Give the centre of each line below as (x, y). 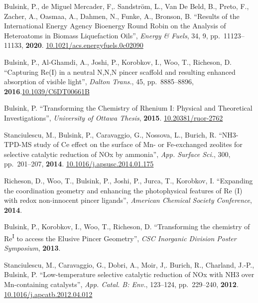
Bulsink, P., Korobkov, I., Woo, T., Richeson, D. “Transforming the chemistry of (127, 227)
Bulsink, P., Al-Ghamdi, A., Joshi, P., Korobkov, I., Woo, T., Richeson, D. (118, 62)
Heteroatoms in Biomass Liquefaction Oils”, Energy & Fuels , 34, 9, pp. (112, 35)
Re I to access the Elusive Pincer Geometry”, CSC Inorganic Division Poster (120, 237)
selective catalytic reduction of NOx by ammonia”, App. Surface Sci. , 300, (117, 154)
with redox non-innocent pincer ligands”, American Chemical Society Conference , (128, 200)
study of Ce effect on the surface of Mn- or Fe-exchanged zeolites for (138, 144)
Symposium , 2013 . (32, 248)
